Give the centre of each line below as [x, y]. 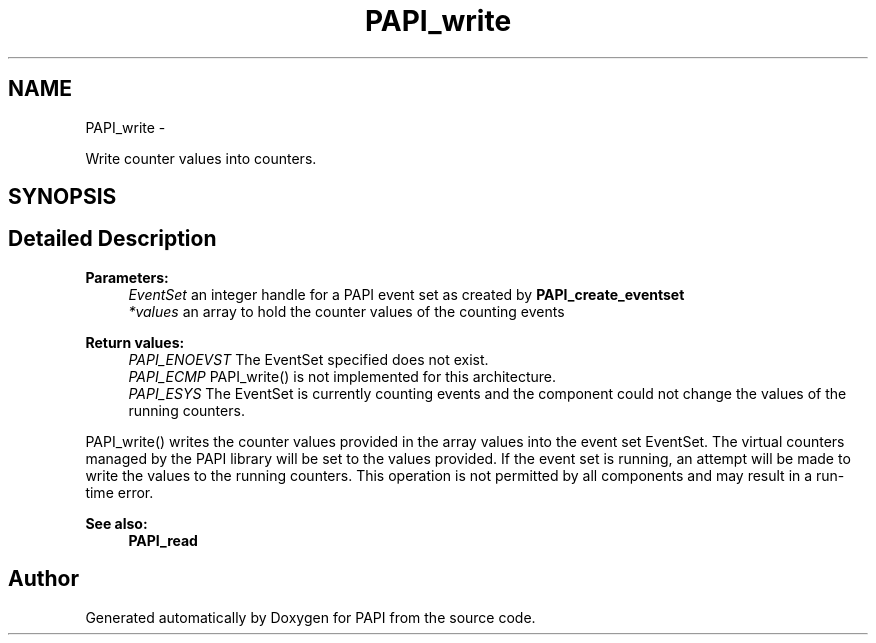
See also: [116, 523]
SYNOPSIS [62, 197]
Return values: [135, 342]
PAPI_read [163, 540]
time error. [119, 492]
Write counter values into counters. [201, 158]
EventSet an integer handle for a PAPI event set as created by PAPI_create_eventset [406, 294]
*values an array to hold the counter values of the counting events [346, 311]
